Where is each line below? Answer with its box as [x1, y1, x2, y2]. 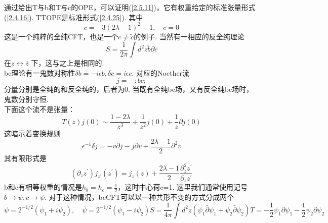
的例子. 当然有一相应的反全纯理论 [134, 31, 244, 41]
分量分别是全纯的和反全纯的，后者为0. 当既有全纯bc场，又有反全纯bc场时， [4, 84, 254, 94]
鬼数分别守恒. [4, 94, 49, 104]
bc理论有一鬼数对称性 [4, 67, 75, 78]
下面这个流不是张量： [4, 103, 75, 114]
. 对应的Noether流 [132, 67, 190, 78]
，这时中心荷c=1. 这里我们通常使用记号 [117, 182, 248, 192]
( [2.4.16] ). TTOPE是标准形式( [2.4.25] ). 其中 [4, 12, 143, 22]
